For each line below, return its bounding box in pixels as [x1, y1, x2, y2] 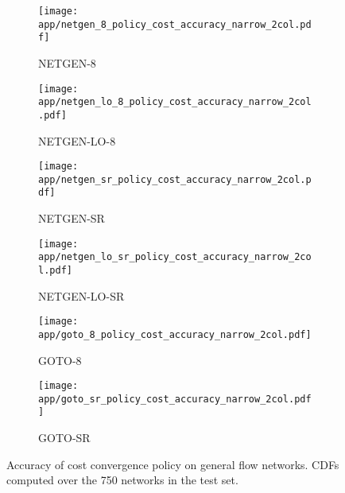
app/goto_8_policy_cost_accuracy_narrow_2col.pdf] [38, 328, 312, 340]
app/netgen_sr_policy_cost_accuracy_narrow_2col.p [38, 173, 312, 185]
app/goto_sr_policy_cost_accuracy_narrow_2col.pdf [38, 393, 312, 405]
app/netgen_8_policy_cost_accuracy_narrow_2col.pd [38, 18, 312, 30]
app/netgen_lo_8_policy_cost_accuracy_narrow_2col [38, 96, 312, 108]
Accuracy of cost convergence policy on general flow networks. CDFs [6, 456, 339, 472]
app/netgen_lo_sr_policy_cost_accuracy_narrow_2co [38, 251, 312, 263]
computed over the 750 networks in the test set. [6, 472, 238, 488]
